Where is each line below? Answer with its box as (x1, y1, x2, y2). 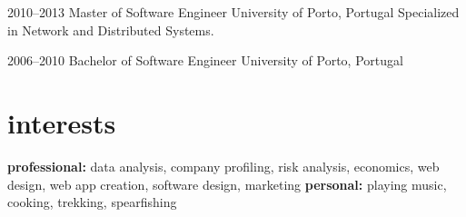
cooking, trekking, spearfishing (7, 192, 177, 212)
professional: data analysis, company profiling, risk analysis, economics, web (7, 156, 440, 175)
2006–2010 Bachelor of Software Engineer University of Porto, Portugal (7, 51, 403, 70)
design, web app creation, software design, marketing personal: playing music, (7, 174, 447, 193)
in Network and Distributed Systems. (7, 20, 214, 39)
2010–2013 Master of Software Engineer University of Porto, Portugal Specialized (7, 3, 460, 21)
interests (7, 104, 116, 141)
